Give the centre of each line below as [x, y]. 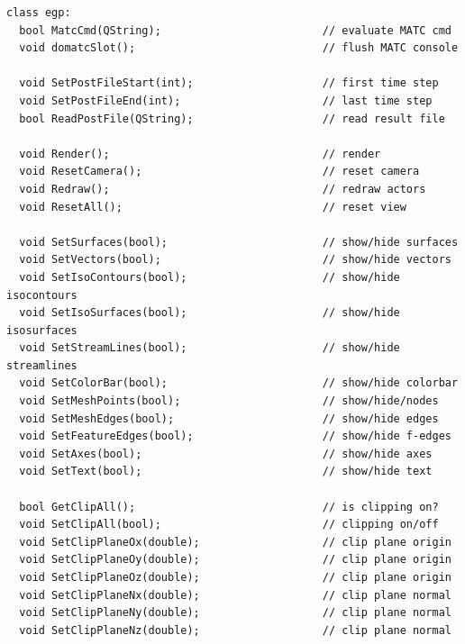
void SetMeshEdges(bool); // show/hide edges [229, 418]
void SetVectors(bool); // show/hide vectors [235, 260]
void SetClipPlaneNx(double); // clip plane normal [235, 595]
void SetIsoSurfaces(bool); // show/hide [210, 313]
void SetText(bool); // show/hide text [226, 472]
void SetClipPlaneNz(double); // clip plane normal [235, 630]
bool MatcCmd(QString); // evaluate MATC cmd [235, 30]
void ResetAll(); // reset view [213, 207]
